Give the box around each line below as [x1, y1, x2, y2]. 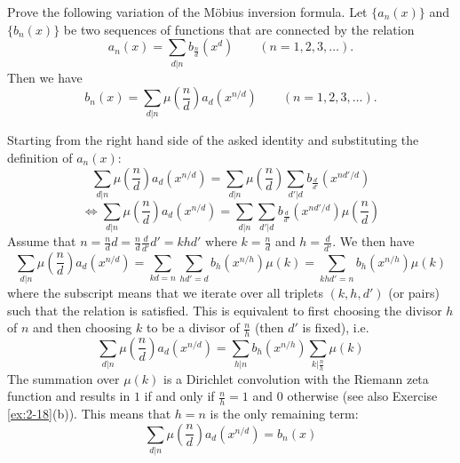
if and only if [144, 387, 215, 405]
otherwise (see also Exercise [287, 387, 438, 405]
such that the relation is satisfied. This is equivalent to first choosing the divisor [7, 300, 442, 319]
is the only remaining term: [210, 404, 359, 423]
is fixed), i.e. [302, 318, 369, 337]
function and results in [7, 387, 131, 405]
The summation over [7, 369, 120, 387]
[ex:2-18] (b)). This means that [7, 404, 171, 423]
